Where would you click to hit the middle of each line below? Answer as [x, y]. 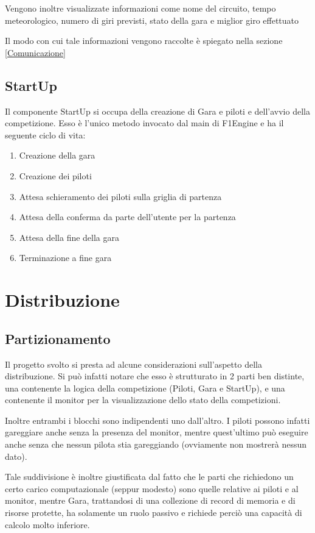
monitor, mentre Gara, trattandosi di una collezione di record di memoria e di [150, 500]
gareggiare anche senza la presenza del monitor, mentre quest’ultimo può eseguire [157, 432]
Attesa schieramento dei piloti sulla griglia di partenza [120, 196]
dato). [16, 456]
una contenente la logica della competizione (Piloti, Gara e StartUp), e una [145, 388]
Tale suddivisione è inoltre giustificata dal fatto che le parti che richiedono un [149, 477]
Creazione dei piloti [55, 175]
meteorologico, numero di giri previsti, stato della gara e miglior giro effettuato [152, 20]
